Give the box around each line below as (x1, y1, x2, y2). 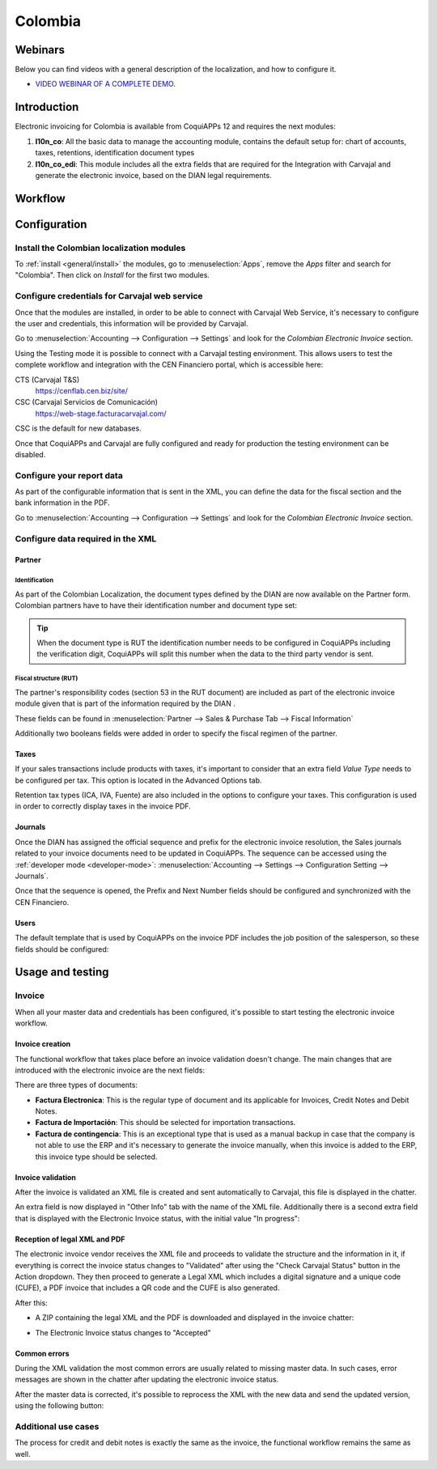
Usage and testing (15, 966, 109, 979)
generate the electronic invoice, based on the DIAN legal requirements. (35, 170, 272, 180)
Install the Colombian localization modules (15, 242, 186, 253)
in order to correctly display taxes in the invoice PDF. (15, 801, 192, 811)
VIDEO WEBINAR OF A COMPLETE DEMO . (35, 79, 176, 89)
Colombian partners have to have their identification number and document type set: (15, 601, 297, 610)
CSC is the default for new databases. (15, 423, 142, 433)
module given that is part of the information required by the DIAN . (15, 698, 236, 708)
